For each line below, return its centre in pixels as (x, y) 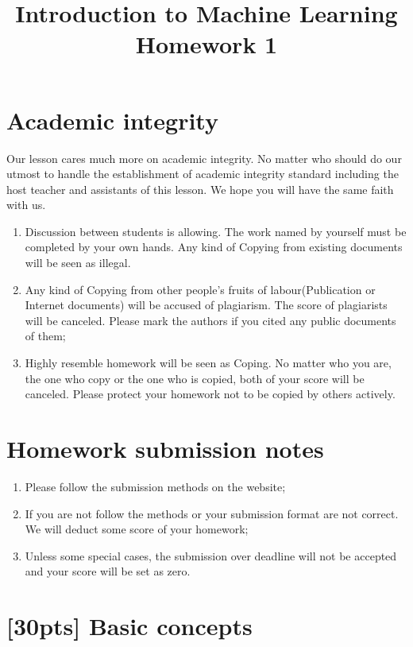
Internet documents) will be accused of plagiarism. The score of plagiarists (206, 305)
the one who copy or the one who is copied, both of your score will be (195, 378)
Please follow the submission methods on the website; (155, 486)
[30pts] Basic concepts (129, 626)
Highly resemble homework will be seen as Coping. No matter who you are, (208, 363)
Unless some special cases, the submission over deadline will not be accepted (211, 555)
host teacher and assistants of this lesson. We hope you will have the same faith (200, 189)
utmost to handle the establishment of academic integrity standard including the (203, 174)
